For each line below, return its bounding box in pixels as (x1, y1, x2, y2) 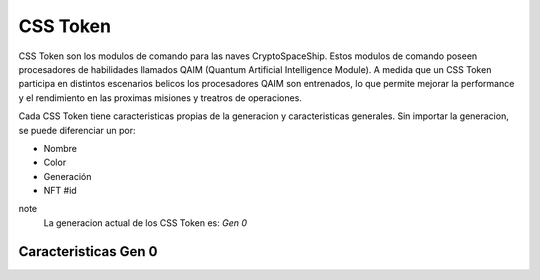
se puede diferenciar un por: (18, 124, 136, 136)
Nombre (43, 142, 77, 154)
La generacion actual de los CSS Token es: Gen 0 (43, 216, 247, 229)
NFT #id (43, 185, 77, 197)
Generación (43, 170, 92, 182)
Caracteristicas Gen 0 (18, 243, 158, 260)
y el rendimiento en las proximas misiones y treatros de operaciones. (18, 91, 302, 104)
